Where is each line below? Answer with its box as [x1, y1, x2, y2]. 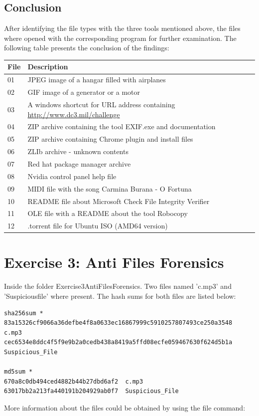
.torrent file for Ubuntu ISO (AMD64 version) [27, 220, 168, 231]
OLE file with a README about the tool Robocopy [27, 208, 188, 218]
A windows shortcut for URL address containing [27, 99, 175, 110]
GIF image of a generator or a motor [27, 87, 140, 97]
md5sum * [4, 368, 33, 376]
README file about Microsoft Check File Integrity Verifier [27, 196, 210, 206]
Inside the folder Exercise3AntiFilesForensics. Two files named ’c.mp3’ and [4, 281, 232, 291]
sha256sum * [4, 309, 43, 317]
